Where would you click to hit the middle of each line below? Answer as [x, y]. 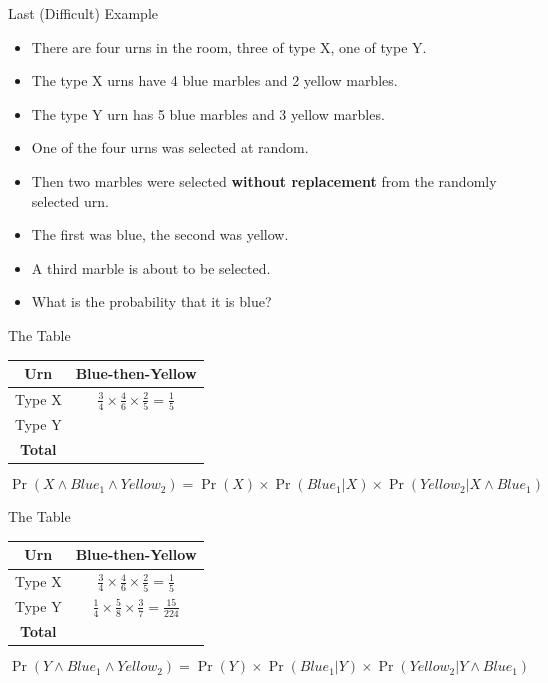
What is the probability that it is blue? [151, 301]
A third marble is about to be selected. [151, 267]
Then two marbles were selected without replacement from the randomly [264, 180]
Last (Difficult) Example [83, 13]
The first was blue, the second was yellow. [160, 234]
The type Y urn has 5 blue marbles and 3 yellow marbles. [208, 113]
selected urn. [70, 200]
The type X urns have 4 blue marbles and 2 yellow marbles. [214, 80]
